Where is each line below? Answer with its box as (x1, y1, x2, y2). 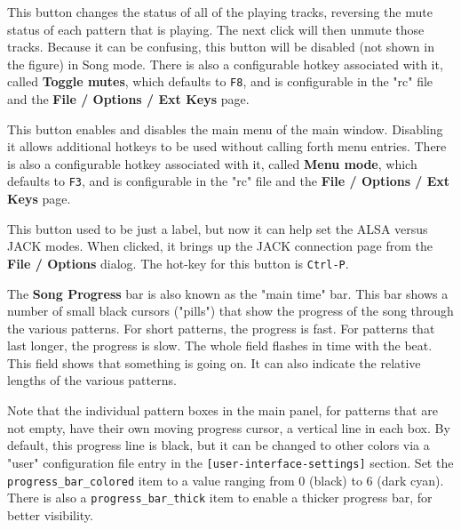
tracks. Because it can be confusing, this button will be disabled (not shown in (7, 37, 434, 56)
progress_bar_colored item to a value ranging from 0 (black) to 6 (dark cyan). (7, 470, 444, 489)
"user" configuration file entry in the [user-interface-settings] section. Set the (7, 453, 454, 471)
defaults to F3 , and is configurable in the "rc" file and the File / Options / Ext (7, 172, 450, 190)
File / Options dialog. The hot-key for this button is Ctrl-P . (7, 253, 349, 272)
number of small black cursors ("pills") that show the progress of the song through (7, 301, 454, 320)
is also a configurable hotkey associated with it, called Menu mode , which (7, 154, 417, 173)
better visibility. (7, 505, 93, 524)
